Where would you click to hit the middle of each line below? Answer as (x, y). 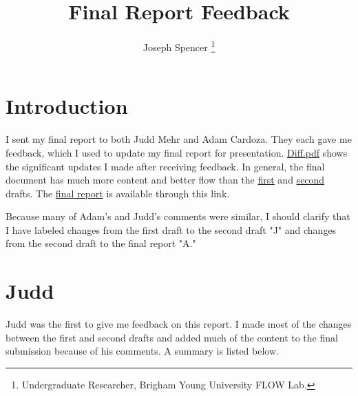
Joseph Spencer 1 (179, 46)
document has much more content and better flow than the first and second (165, 180)
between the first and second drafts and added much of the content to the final (172, 337)
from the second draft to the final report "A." (101, 243)
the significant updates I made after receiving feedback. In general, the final (165, 166)
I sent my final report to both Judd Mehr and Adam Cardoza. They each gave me (179, 139)
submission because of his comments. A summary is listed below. (142, 351)
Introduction (67, 106)
